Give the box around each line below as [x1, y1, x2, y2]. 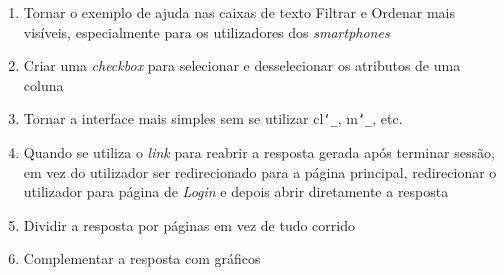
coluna [23, 74, 64, 95]
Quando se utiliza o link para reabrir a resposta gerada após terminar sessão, [23, 142, 495, 163]
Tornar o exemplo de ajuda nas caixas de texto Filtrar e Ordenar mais [23, 2, 455, 22]
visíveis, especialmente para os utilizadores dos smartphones [23, 21, 390, 42]
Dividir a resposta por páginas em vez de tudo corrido [23, 214, 355, 235]
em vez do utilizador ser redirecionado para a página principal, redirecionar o [23, 161, 497, 182]
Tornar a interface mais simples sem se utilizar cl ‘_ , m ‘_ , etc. [23, 108, 403, 129]
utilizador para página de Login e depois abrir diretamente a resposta [23, 181, 449, 202]
